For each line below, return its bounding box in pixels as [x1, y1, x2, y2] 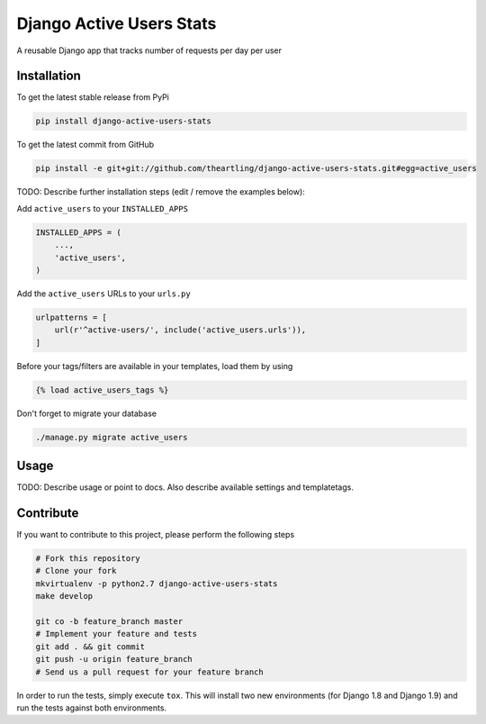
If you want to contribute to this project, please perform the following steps [16, 529, 295, 540]
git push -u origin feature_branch [35, 654, 193, 665]
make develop [35, 591, 94, 602]
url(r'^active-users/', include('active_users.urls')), [54, 325, 307, 335]
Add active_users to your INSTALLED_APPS [16, 203, 189, 213]
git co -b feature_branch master [35, 616, 184, 626]
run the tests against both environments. [16, 702, 166, 713]
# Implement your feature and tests [35, 629, 198, 639]
